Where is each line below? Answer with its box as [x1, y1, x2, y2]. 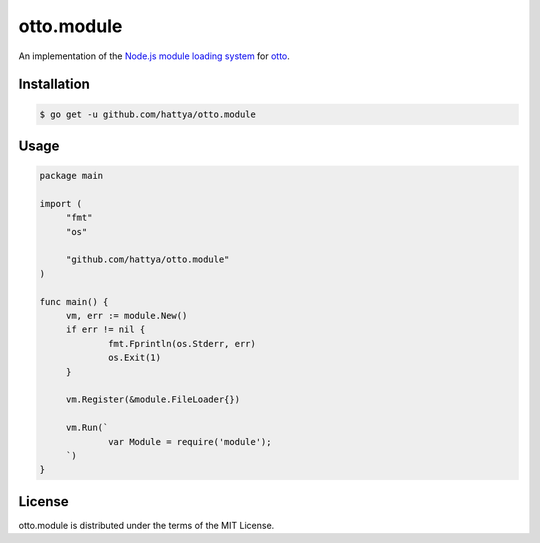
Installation [18, 76, 90, 93]
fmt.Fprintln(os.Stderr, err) [108, 338, 257, 349]
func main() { [39, 296, 109, 307]
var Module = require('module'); [108, 436, 272, 447]
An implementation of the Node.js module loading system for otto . [18, 50, 290, 62]
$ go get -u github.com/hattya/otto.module [39, 108, 257, 120]
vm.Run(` [65, 422, 109, 434]
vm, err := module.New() [65, 310, 188, 322]
